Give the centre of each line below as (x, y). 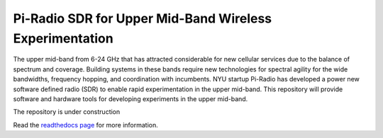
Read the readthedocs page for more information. (86, 125)
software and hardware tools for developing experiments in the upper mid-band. (131, 98)
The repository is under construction (67, 112)
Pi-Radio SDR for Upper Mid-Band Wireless (143, 18)
